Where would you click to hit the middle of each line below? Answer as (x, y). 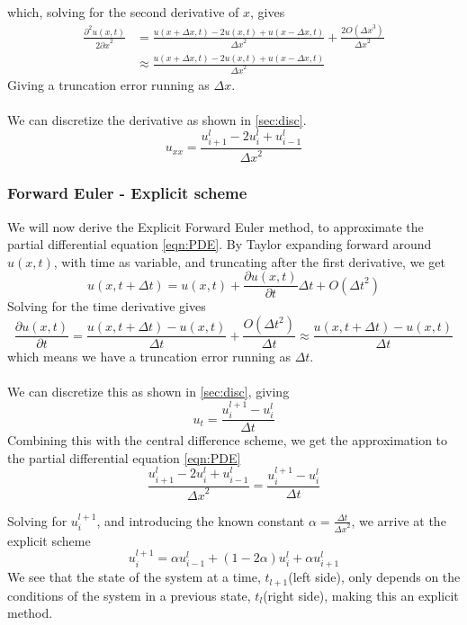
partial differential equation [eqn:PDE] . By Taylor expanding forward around (220, 244)
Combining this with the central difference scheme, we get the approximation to (228, 440)
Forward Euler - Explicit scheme (127, 193)
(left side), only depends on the (374, 577)
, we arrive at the (399, 520)
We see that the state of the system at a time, (134, 577)
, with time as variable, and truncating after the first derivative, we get (249, 261)
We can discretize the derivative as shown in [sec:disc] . (157, 120)
